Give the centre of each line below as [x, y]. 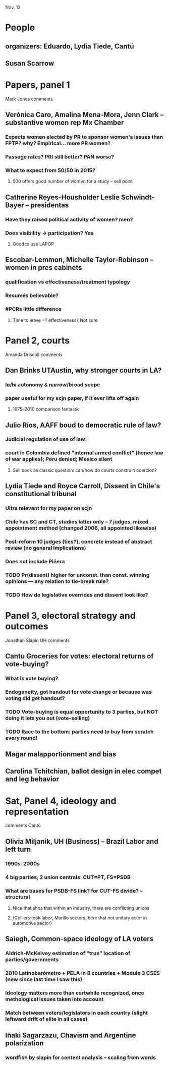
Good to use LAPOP [33, 244]
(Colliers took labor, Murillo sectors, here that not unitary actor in [80, 918]
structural [18, 897]
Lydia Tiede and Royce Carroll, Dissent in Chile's [83, 486]
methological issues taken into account [54, 999]
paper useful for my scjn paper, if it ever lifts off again [72, 398]
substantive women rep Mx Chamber [65, 123]
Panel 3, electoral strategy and [71, 615]
